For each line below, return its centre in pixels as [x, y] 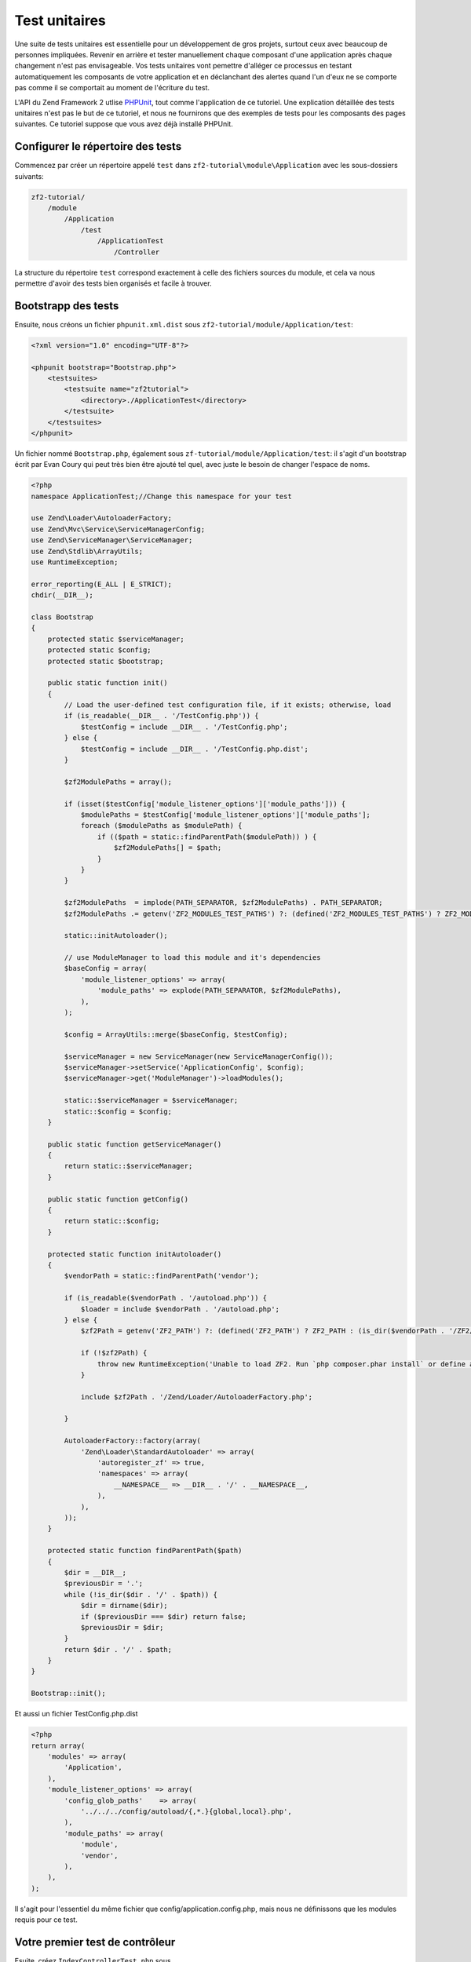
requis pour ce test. [46, 1920]
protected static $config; [100, 650]
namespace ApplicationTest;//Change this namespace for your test [161, 496]
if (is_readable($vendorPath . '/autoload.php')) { [166, 1298]
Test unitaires [60, 20]
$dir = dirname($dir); [124, 1606]
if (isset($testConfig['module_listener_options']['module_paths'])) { [205, 804]
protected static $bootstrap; [106, 661]
